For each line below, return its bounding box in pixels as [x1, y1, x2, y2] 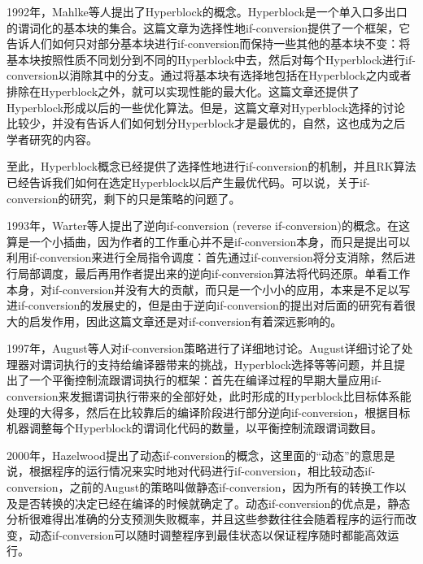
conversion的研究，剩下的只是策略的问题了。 [7, 189, 241, 206]
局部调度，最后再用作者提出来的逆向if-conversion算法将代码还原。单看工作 [17, 264, 411, 281]
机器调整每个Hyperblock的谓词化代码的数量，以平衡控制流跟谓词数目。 [7, 419, 383, 436]
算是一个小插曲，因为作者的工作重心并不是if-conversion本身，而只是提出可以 [7, 232, 411, 249]
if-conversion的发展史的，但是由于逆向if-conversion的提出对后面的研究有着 [17, 297, 404, 314]
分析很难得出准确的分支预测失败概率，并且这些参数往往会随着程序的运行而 [7, 510, 405, 527]
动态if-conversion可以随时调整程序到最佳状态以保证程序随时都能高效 [28, 526, 388, 543]
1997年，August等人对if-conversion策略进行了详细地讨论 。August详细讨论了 [7, 340, 402, 357]
